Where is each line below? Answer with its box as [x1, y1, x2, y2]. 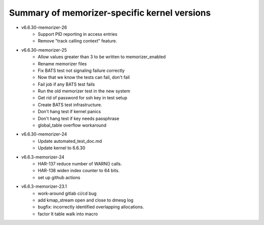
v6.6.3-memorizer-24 [21, 154, 65, 160]
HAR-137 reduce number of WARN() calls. [38, 160, 122, 166]
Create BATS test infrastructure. [38, 102, 102, 108]
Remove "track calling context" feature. [38, 38, 117, 44]
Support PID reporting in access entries [38, 31, 117, 37]
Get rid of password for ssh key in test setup [38, 95, 127, 101]
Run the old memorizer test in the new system [38, 88, 131, 94]
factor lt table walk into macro [38, 211, 98, 217]
